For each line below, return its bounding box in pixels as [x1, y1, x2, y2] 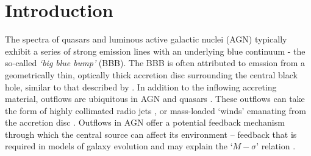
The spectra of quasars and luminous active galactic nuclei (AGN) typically [5, 33, 287, 46]
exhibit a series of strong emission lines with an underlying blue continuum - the [5, 44, 306, 57]
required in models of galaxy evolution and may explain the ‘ [5, 140, 233, 152]
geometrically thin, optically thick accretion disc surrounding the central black [5, 68, 298, 81]
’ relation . [256, 140, 296, 152]
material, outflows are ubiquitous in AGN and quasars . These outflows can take [5, 92, 305, 105]
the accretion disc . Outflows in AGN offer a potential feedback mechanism [5, 116, 285, 129]
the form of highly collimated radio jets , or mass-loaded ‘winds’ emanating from [5, 104, 306, 117]
